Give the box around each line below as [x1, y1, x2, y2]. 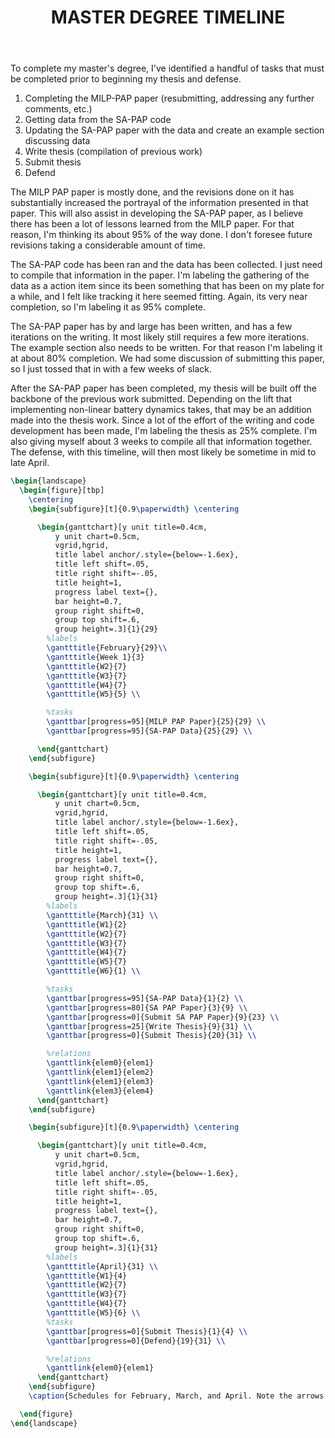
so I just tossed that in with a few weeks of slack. [10, 363, 213, 375]
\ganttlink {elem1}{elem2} [46, 1067, 155, 1078]
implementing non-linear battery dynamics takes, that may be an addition [10, 404, 312, 416]
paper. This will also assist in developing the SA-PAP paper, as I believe [10, 207, 304, 220]
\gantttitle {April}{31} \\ [46, 1261, 159, 1271]
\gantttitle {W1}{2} [46, 919, 128, 930]
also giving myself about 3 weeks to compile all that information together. [10, 436, 313, 448]
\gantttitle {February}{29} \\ [46, 643, 168, 653]
